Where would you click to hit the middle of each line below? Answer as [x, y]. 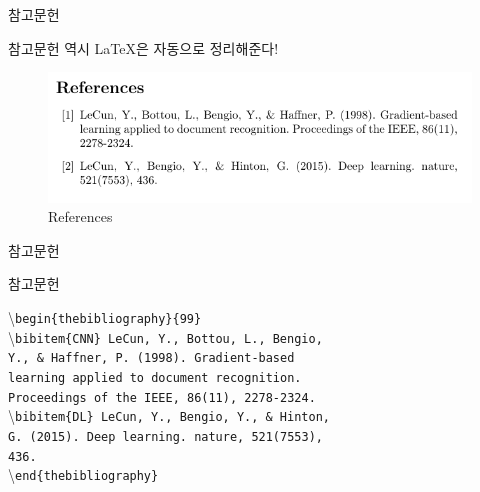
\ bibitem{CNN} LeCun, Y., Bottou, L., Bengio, [165, 336]
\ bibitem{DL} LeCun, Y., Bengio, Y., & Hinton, [169, 415]
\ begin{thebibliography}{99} [105, 317]
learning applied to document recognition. [155, 378]
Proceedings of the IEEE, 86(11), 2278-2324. [162, 397]
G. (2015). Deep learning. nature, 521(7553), [165, 437]
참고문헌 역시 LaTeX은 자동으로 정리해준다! [143, 47]
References [80, 216]
